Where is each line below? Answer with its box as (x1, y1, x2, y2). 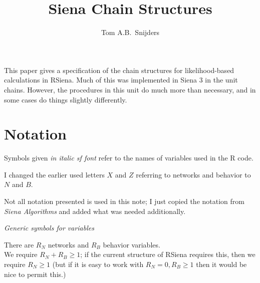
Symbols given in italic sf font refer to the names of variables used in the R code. (4, 152, 253, 163)
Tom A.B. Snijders (101, 27, 160, 37)
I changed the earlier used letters (4, 169, 105, 179)
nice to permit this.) (4, 268, 66, 279)
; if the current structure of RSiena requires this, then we (80, 249, 255, 259)
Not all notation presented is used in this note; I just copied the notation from (4, 196, 244, 206)
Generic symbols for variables (4, 222, 94, 233)
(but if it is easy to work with (52, 258, 144, 269)
